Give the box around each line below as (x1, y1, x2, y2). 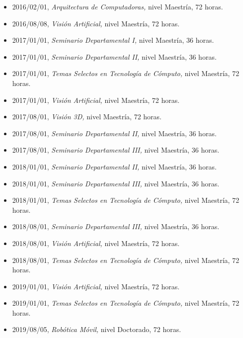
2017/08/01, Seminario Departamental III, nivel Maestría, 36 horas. (12, 145, 220, 155)
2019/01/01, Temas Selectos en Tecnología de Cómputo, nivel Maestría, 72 (12, 298, 240, 308)
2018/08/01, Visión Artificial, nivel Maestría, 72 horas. (12, 238, 180, 248)
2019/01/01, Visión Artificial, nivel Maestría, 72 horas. (12, 281, 180, 291)
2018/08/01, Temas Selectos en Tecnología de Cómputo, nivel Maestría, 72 (12, 254, 240, 265)
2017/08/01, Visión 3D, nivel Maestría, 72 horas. (12, 111, 162, 122)
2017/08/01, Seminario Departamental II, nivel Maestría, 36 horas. (12, 128, 217, 138)
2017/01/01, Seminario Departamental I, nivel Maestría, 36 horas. (12, 35, 214, 45)
